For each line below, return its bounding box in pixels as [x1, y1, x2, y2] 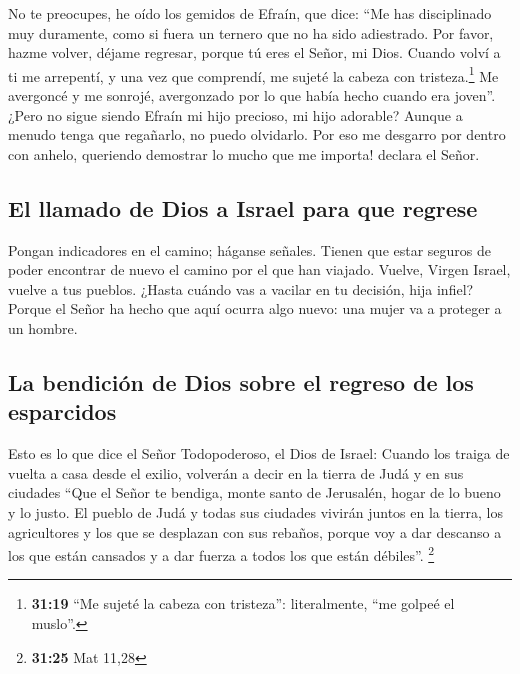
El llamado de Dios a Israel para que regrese [8, 192, 478, 223]
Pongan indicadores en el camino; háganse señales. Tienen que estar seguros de [8, 239, 492, 260]
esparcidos [8, 396, 117, 427]
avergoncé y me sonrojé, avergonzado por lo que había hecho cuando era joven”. [8, 85, 496, 106]
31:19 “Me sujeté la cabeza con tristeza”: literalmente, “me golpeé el [31, 593, 455, 614]
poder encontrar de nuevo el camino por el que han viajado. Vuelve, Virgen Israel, [8, 259, 511, 280]
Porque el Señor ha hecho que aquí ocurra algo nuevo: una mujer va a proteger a [8, 298, 502, 319]
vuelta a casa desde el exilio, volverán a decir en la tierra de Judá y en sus [8, 462, 464, 483]
